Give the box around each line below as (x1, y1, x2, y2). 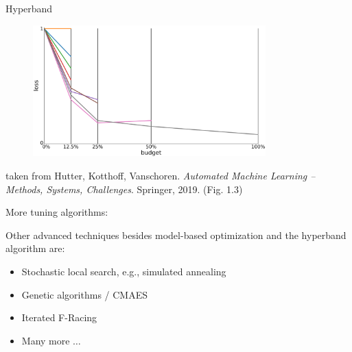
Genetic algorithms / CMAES (21, 287, 148, 301)
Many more (21, 333, 70, 347)
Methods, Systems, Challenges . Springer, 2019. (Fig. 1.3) (5, 181, 243, 196)
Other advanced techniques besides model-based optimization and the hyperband (5, 227, 347, 242)
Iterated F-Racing (21, 310, 97, 325)
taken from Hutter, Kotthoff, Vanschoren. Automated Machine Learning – (5, 168, 316, 182)
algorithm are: (5, 241, 65, 255)
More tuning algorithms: (5, 205, 108, 219)
